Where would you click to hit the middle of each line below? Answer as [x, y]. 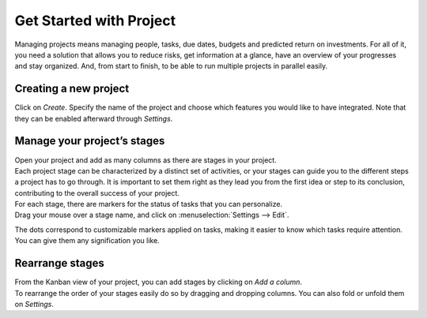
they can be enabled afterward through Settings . [94, 118]
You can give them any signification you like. [87, 241]
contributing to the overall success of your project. [97, 193]
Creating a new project [72, 89]
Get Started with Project [95, 21]
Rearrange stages [59, 263]
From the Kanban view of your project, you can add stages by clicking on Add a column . [159, 282]
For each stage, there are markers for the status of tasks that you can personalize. [149, 204]
